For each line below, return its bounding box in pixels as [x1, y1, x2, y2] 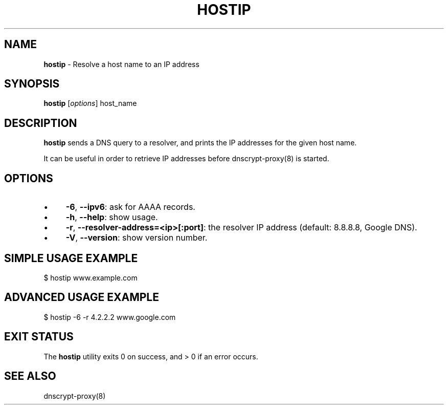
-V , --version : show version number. [65, 232, 208, 243]
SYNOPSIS [4, 77, 60, 91]
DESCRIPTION [4, 116, 77, 130]
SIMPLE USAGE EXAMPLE [4, 251, 138, 265]
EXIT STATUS [4, 330, 74, 343]
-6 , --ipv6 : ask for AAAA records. [65, 202, 195, 212]
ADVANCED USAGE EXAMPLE [4, 291, 159, 304]
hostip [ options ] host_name [43, 99, 137, 108]
